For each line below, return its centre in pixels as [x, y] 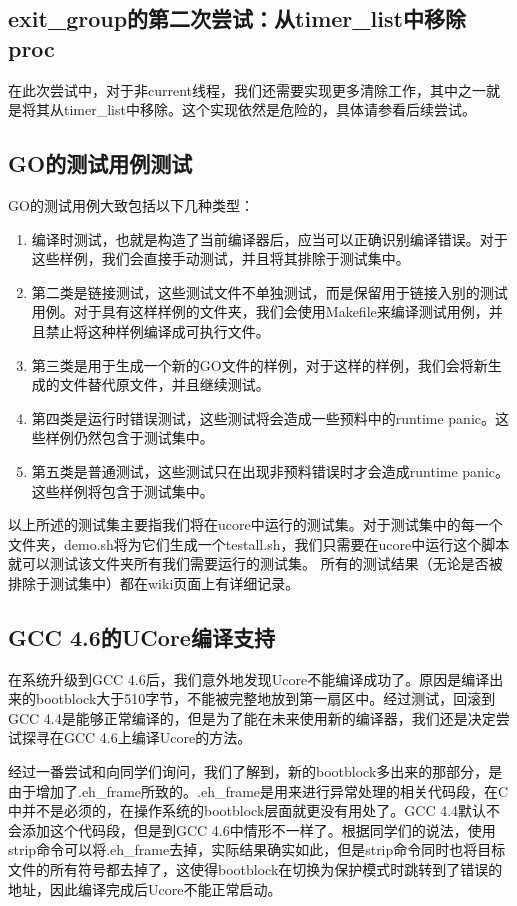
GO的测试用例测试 [100, 163]
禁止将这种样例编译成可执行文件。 [157, 330]
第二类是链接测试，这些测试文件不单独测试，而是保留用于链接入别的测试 [269, 291]
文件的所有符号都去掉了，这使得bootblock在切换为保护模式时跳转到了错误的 [255, 869]
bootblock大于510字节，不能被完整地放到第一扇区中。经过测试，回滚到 [265, 698]
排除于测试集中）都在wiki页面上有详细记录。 [154, 582]
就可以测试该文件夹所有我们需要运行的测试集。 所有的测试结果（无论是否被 [255, 563]
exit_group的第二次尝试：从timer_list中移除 [237, 18]
